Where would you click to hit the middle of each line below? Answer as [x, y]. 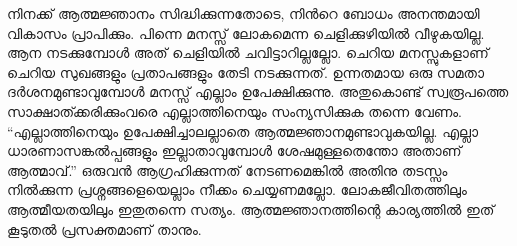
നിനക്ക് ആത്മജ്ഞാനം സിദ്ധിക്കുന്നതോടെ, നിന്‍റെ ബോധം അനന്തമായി [243, 13]
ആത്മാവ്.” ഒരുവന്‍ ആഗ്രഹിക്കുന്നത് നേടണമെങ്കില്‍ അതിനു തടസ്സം [227, 169]
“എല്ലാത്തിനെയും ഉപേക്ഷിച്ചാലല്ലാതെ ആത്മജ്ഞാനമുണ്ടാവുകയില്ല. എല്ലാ [243, 130]
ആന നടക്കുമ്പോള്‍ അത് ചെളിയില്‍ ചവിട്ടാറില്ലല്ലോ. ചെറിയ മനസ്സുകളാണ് [248, 52]
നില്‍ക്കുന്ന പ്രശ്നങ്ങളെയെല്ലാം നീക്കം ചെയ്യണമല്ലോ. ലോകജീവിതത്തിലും [237, 189]
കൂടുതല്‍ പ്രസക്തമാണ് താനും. [104, 228]
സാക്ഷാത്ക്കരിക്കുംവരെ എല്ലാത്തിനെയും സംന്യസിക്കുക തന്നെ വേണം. [235, 110]
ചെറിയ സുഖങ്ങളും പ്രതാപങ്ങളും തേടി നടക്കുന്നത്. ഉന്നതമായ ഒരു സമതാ [246, 71]
